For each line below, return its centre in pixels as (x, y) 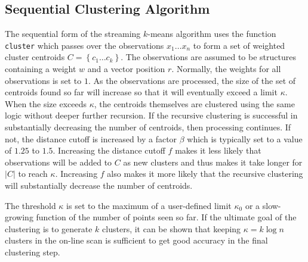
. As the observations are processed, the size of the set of (192, 80)
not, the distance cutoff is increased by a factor (91, 138)
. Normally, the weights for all (226, 69)
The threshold (30, 205)
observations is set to (43, 80)
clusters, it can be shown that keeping (172, 228)
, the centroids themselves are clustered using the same (194, 103)
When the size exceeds (46, 103)
